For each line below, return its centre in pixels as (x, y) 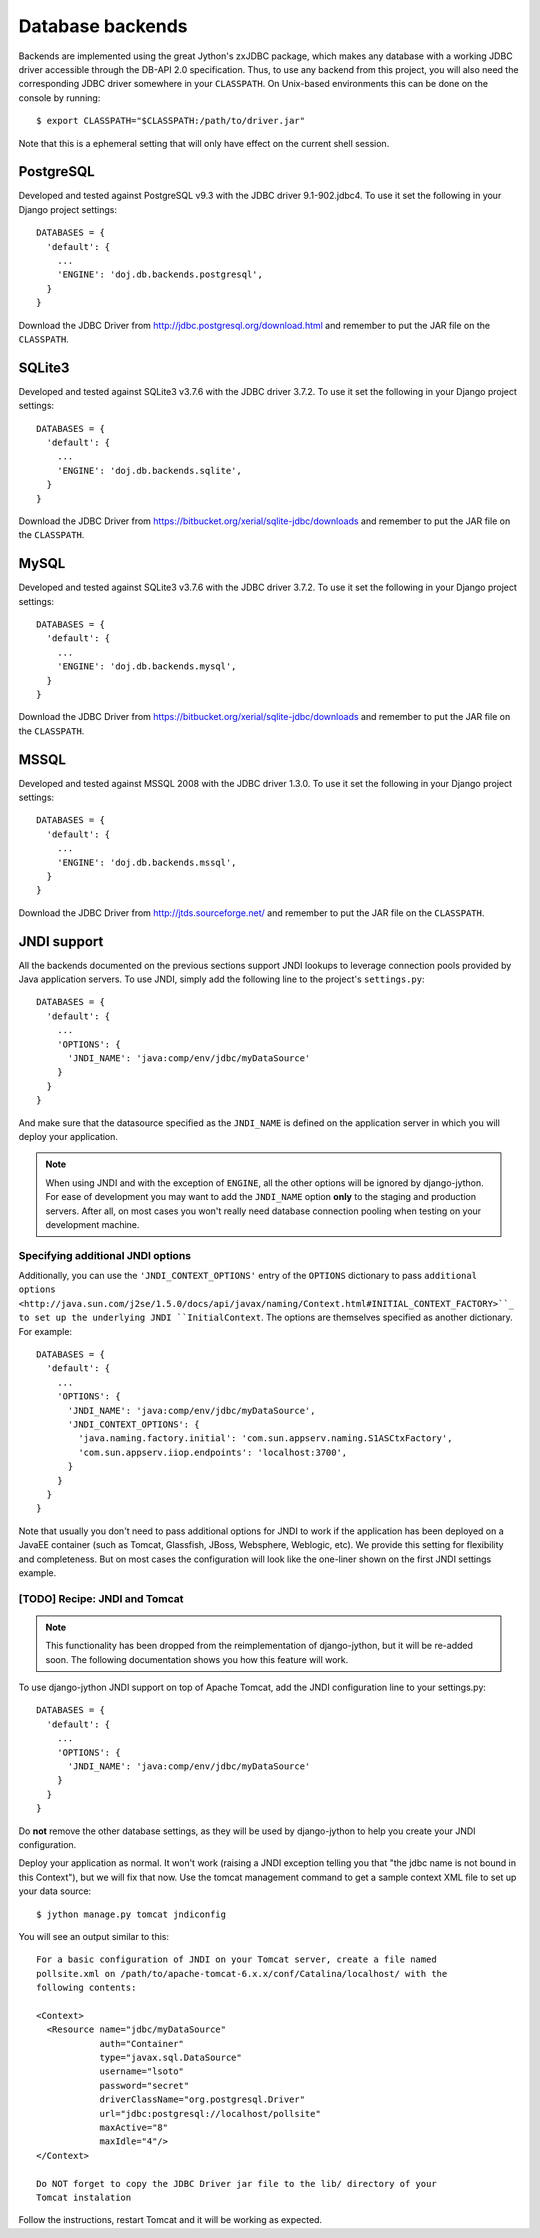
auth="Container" (142, 2043)
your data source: (55, 1891)
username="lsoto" (142, 2071)
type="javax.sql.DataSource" (170, 2058)
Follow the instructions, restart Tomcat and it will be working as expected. (170, 2220)
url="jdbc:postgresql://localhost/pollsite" (210, 2113)
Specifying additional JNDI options (105, 1255)
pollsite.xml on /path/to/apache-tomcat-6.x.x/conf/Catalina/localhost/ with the (242, 1973)
